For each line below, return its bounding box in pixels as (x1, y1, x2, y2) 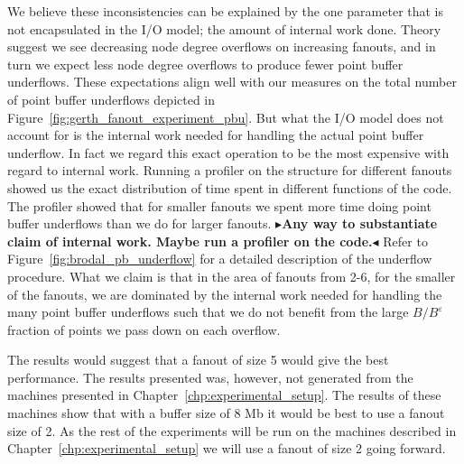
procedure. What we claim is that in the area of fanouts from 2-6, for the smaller (7, 266, 456, 285)
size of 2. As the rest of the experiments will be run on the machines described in (7, 421, 457, 440)
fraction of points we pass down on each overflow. (7, 320, 281, 339)
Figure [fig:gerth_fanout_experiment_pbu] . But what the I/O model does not (7, 107, 444, 126)
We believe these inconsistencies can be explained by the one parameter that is (7, 2, 444, 20)
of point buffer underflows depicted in (7, 89, 216, 108)
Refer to (383, 231, 428, 250)
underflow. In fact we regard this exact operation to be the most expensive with (7, 143, 450, 162)
